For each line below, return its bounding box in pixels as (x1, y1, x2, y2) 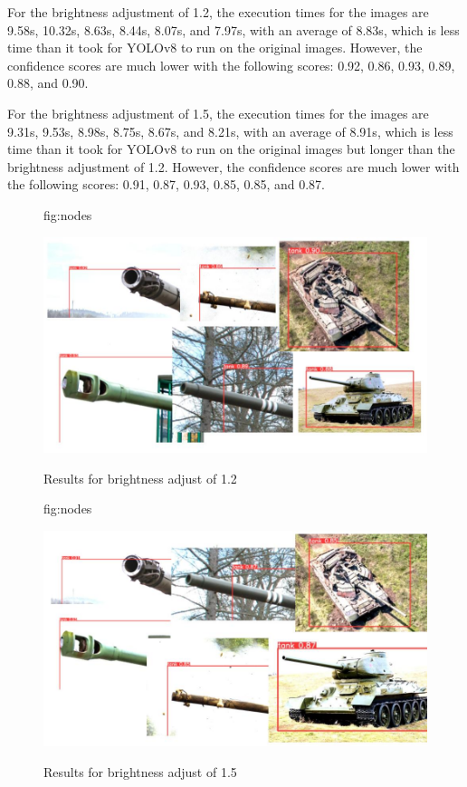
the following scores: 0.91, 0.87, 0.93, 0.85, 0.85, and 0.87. (7, 175, 325, 194)
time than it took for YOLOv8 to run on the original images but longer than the (7, 139, 455, 158)
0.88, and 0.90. (7, 73, 89, 92)
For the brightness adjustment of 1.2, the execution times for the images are (7, 3, 429, 21)
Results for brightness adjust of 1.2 (43, 468, 237, 487)
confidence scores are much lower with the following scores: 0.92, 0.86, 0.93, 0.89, (7, 55, 455, 74)
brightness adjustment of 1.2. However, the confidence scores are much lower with (7, 157, 460, 176)
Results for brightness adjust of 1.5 (43, 762, 237, 781)
